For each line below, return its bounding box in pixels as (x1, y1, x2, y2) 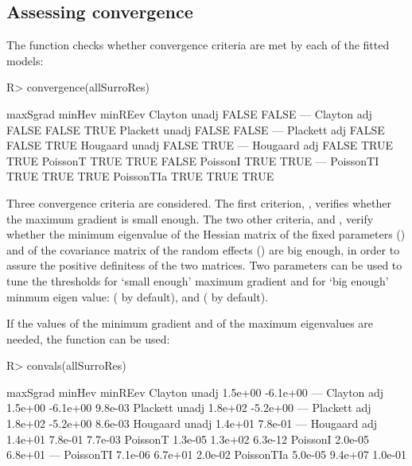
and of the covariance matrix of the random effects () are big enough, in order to (6, 241, 400, 258)
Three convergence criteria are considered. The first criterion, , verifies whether (6, 194, 392, 211)
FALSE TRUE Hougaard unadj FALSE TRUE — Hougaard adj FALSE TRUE (6, 137, 394, 153)
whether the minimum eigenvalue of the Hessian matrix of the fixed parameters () (6, 226, 406, 243)
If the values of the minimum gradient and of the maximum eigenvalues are (6, 315, 374, 332)
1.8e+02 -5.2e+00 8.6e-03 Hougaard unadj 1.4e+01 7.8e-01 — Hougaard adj (6, 415, 377, 432)
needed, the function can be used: (6, 330, 170, 347)
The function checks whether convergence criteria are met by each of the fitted (6, 37, 390, 53)
